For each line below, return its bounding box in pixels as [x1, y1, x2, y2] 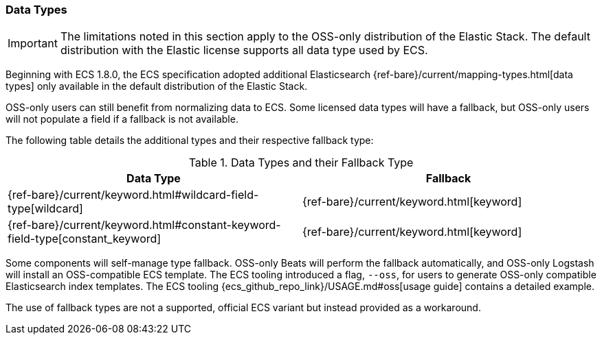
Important [8, 36, 58, 51]
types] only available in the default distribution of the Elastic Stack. [5, 80, 308, 93]
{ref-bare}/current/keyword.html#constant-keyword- [8, 218, 281, 232]
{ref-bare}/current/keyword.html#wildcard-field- [8, 188, 259, 202]
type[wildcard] [8, 202, 83, 216]
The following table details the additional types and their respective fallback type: [5, 134, 374, 147]
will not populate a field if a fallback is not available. [5, 113, 238, 125]
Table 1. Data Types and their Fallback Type [188, 156, 414, 170]
